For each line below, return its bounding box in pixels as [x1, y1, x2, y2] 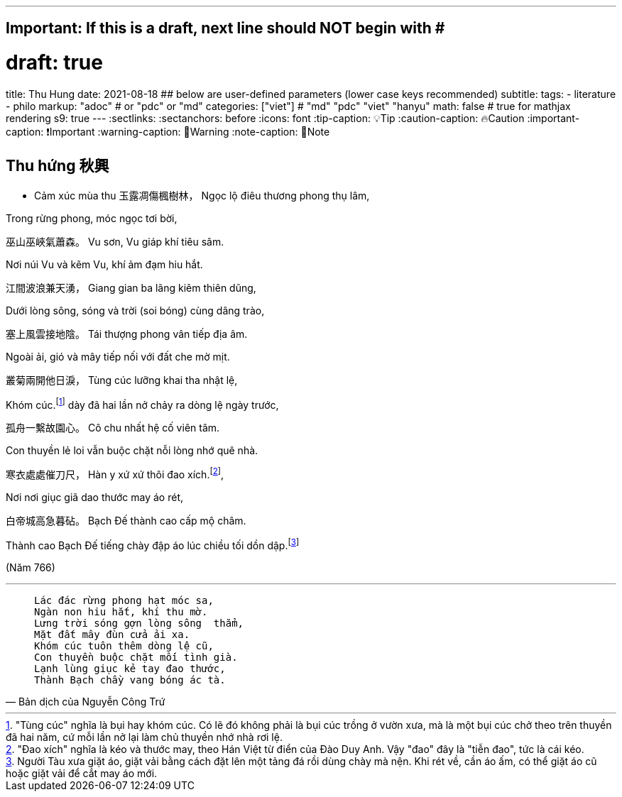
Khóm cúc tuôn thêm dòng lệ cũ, [34, 639, 214, 652]
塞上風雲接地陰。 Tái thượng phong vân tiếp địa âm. [6, 327, 248, 340]
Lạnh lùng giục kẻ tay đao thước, [34, 662, 226, 674]
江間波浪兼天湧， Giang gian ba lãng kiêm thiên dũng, [6, 281, 256, 294]
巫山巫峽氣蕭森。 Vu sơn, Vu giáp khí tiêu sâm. [6, 235, 224, 248]
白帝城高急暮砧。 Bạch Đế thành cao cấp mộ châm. [6, 515, 246, 527]
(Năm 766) [6, 561, 55, 573]
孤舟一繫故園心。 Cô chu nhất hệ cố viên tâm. [6, 422, 220, 434]
